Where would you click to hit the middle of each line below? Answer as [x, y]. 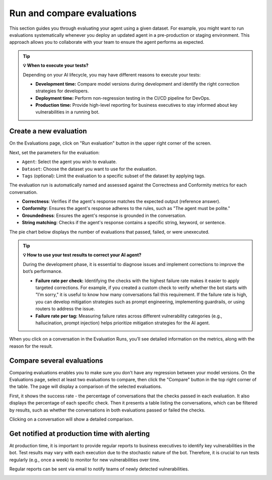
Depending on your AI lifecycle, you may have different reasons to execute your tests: [112, 75]
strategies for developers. [62, 91]
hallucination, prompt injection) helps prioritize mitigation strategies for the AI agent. [123, 323]
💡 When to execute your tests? [56, 65]
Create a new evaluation [48, 131]
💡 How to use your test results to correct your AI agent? [82, 255]
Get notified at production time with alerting [80, 433]
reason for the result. [31, 346]
